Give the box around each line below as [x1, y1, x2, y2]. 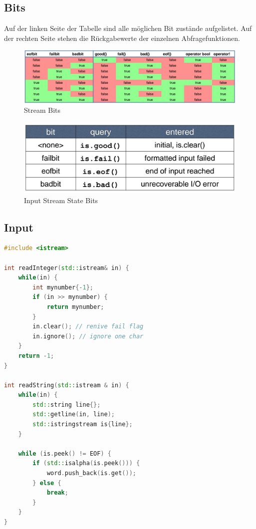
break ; [46, 489, 68, 497]
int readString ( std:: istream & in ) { [4, 381, 129, 389]
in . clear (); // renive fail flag [32, 323, 144, 330]
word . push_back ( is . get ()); [46, 470, 136, 477]
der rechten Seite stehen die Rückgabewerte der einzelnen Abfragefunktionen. [4, 32, 240, 43]
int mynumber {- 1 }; [32, 283, 94, 291]
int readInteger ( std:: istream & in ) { [4, 264, 129, 271]
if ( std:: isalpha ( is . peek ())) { [32, 460, 140, 467]
